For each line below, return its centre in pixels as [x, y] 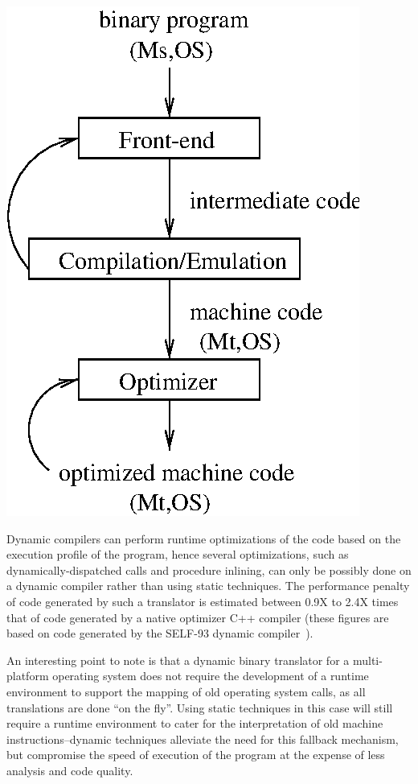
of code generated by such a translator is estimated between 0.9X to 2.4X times [203, 601]
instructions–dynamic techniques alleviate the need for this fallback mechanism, [203, 739]
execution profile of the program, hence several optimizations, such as [178, 554]
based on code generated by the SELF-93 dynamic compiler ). [160, 633]
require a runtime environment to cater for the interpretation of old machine [195, 723]
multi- [367, 660]
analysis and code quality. [70, 770]
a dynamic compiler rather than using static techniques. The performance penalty [208, 586]
